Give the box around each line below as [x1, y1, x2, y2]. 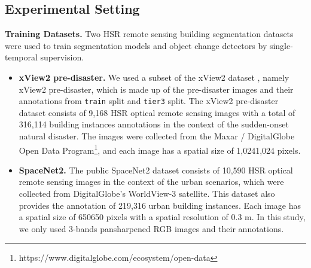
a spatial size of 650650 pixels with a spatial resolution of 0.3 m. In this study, [19, 211, 306, 223]
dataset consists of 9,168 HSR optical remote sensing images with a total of [19, 106, 295, 118]
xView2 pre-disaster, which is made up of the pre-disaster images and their [19, 83, 294, 95]
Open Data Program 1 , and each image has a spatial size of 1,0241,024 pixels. [19, 142, 301, 156]
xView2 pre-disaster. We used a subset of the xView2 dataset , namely [19, 71, 289, 83]
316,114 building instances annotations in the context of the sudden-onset [19, 118, 289, 130]
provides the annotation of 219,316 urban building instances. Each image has [19, 199, 301, 211]
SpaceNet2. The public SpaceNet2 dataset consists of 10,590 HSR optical [19, 163, 293, 176]
